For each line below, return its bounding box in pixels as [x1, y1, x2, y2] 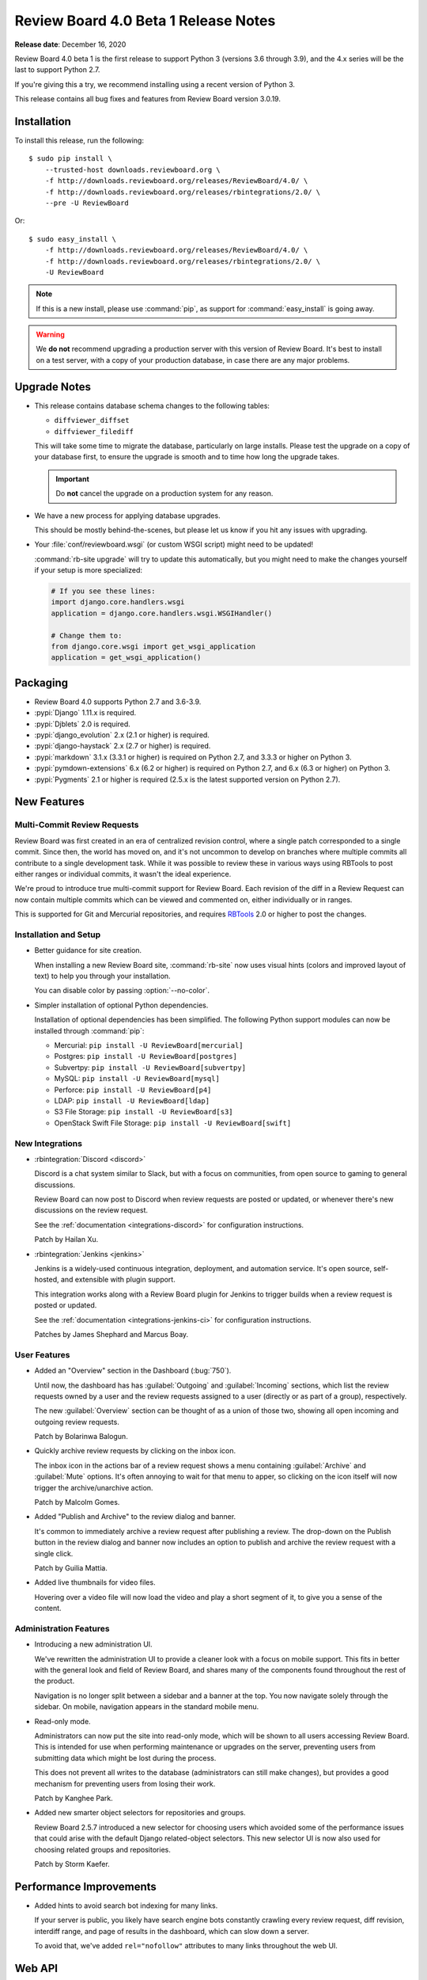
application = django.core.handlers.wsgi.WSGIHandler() [51, 608, 273, 618]
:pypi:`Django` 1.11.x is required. [34, 708, 137, 718]
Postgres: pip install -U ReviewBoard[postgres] [54, 1052, 237, 1061]
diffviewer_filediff [54, 427, 134, 436]
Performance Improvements [14, 1879, 157, 1893]
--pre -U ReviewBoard [44, 198, 130, 208]
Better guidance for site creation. [34, 946, 142, 955]
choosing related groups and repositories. [34, 1845, 172, 1854]
